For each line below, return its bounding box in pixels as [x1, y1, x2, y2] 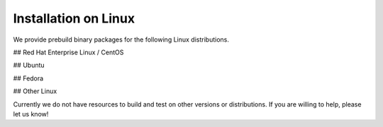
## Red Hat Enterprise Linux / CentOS [13, 48, 124, 56]
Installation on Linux [13, 11, 135, 26]
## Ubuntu [13, 61, 45, 70]
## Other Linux [13, 87, 57, 95]
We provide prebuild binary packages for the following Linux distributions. [13, 35, 230, 44]
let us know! [13, 109, 49, 118]
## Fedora [13, 74, 44, 83]
